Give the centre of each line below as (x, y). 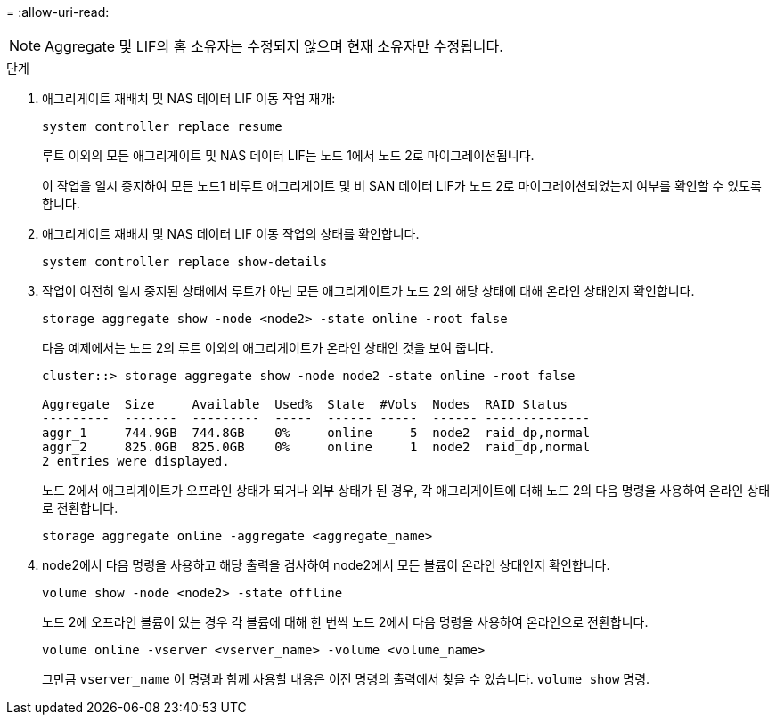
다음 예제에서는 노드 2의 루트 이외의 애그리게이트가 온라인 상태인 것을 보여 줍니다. (268, 348)
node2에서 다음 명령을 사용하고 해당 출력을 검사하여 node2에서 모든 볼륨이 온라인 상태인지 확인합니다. (326, 565)
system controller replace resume (162, 126)
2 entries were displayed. (136, 461)
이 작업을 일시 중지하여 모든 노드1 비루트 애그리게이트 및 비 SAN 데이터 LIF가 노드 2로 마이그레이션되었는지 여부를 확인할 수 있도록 (402, 186)
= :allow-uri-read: (58, 12)
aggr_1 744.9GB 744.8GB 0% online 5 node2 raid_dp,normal (316, 433)
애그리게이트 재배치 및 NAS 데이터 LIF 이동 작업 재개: (189, 98)
